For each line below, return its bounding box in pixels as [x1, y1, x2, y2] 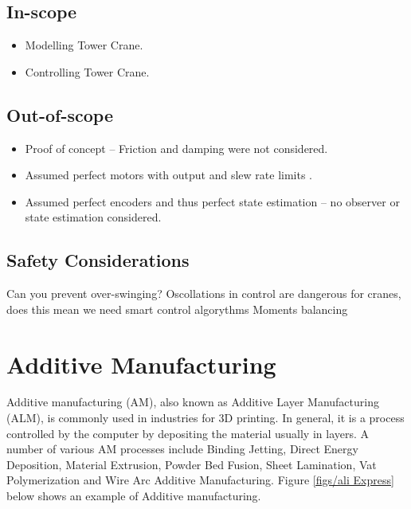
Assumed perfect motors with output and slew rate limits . [25, 166, 313, 183]
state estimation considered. [25, 209, 162, 225]
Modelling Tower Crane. [25, 37, 143, 53]
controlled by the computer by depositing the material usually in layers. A [6, 425, 370, 441]
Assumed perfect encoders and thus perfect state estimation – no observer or [25, 193, 400, 209]
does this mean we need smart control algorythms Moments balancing [6, 300, 348, 317]
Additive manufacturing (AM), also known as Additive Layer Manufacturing [6, 393, 379, 410]
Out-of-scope [6, 102, 113, 127]
